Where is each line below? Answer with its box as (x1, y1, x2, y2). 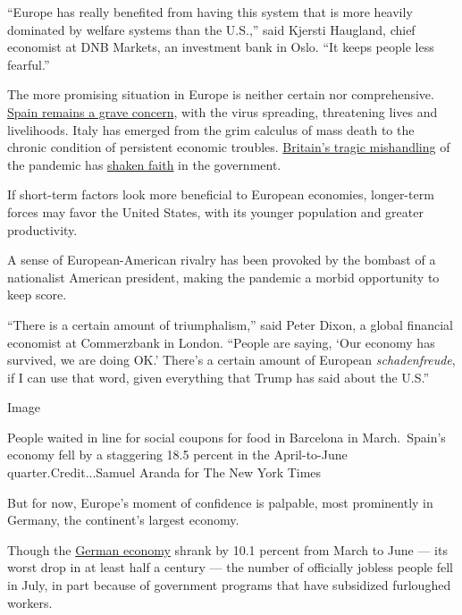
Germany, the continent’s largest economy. (7, 510, 239, 529)
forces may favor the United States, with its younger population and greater (7, 202, 424, 221)
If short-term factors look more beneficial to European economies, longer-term (7, 185, 434, 204)
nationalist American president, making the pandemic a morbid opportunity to (7, 267, 440, 286)
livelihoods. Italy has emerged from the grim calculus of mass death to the (7, 120, 415, 139)
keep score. (7, 285, 67, 304)
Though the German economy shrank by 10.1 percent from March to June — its (7, 540, 448, 559)
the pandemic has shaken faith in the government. (7, 155, 281, 173)
